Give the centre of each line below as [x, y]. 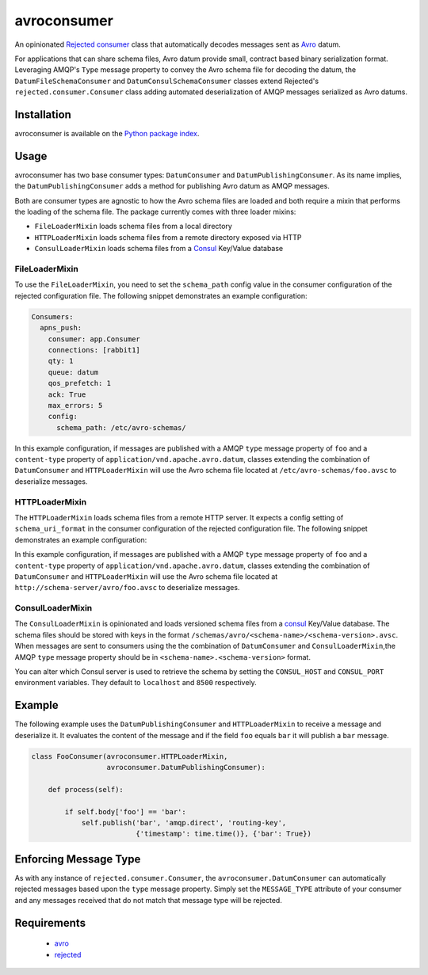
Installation [43, 114]
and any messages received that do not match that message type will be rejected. [149, 900]
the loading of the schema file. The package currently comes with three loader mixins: [155, 212]
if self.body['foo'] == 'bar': [125, 811]
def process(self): [86, 789]
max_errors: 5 [75, 405]
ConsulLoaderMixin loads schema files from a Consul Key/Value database [159, 249]
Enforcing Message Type [78, 859]
